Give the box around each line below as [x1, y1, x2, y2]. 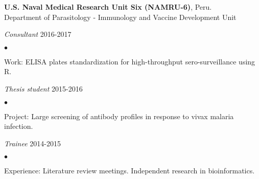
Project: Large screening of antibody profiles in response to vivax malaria [4, 110, 234, 121]
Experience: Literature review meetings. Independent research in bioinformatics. [4, 165, 255, 176]
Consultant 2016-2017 [4, 29, 72, 39]
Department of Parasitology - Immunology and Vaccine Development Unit [4, 11, 237, 22]
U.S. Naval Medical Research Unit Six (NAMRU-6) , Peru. [4, 2, 212, 12]
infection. [4, 121, 33, 131]
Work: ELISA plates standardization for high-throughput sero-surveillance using [4, 56, 255, 66]
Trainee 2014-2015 [4, 138, 61, 148]
